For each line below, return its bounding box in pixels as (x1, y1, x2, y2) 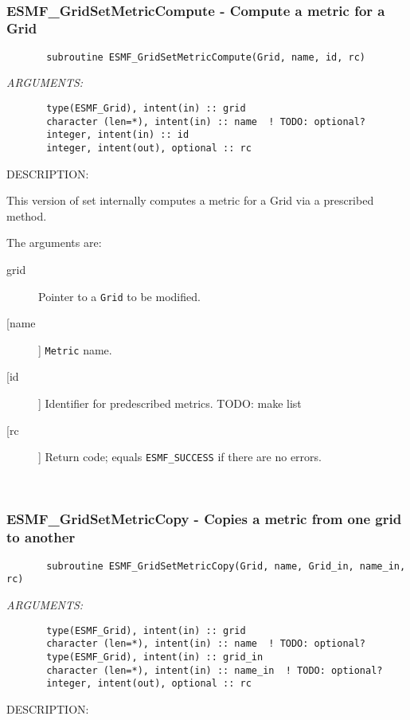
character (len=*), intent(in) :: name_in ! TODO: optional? (46, 664, 383, 676)
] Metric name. (38, 341, 112, 358)
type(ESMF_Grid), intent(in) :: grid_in (46, 651, 264, 663)
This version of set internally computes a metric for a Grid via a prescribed (6, 192, 374, 209)
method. (6, 207, 47, 224)
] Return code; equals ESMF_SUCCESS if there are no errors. (38, 448, 322, 465)
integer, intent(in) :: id (46, 129, 189, 141)
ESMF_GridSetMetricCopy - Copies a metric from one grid (6, 509, 402, 529)
